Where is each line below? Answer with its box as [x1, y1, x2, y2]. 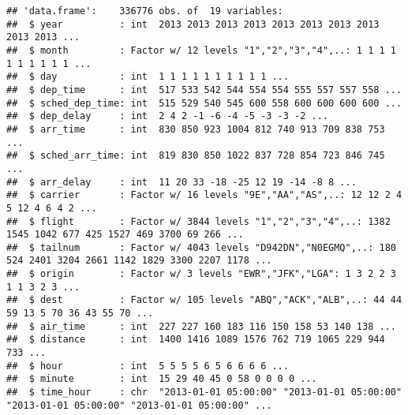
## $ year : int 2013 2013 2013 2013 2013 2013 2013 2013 [6, 18, 380, 30]
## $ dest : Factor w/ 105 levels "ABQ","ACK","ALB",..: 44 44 [6, 294, 402, 306]
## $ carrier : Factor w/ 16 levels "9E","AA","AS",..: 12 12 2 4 [6, 189, 402, 201]
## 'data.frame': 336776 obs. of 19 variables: [6, 6, 283, 17]
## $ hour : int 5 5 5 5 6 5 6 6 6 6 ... [6, 360, 289, 372]
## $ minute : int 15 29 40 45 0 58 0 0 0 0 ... [6, 373, 317, 385]
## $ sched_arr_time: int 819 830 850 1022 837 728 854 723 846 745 [6, 150, 385, 162]
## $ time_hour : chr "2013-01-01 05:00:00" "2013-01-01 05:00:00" [6, 387, 402, 398]
